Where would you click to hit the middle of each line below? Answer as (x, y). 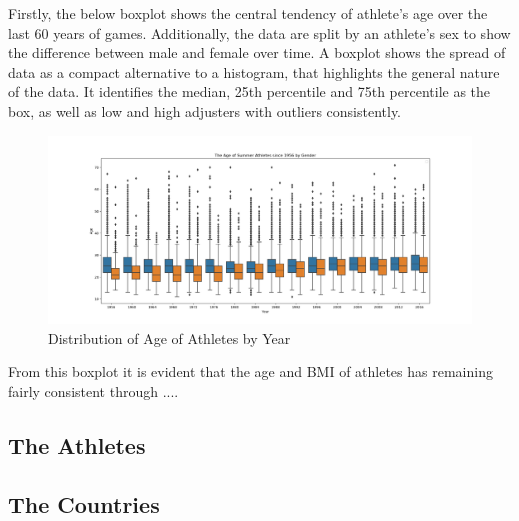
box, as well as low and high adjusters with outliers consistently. (205, 110)
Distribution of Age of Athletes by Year (169, 337)
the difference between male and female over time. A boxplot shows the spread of (257, 52)
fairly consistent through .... (93, 390)
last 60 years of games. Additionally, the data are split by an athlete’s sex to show (259, 32)
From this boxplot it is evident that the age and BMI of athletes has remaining (250, 371)
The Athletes (77, 444)
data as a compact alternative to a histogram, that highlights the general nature (254, 71)
